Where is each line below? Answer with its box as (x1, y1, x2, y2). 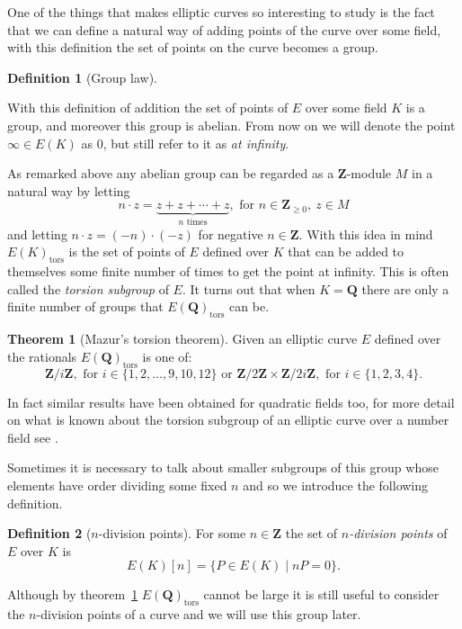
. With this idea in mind (298, 224, 433, 243)
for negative (198, 224, 263, 243)
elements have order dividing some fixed (7, 475, 227, 494)
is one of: (142, 346, 192, 365)
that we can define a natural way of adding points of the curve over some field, (7, 20, 441, 39)
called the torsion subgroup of (7, 279, 169, 298)
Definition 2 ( (7, 524, 92, 543)
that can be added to (288, 242, 404, 261)
